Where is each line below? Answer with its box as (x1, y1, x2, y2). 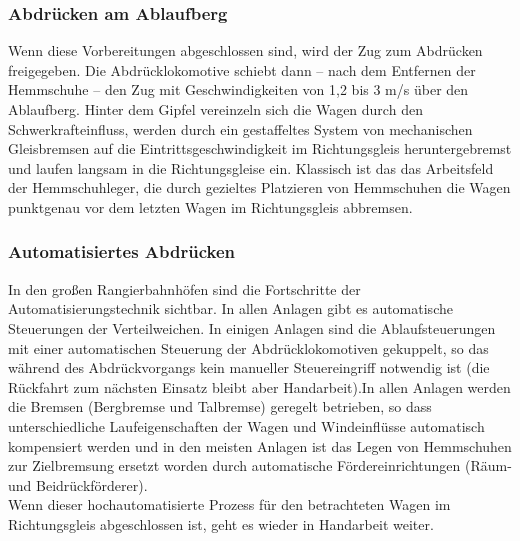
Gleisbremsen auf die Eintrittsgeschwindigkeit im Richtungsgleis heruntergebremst (8, 138, 512, 159)
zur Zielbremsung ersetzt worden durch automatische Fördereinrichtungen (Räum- (8, 455, 512, 476)
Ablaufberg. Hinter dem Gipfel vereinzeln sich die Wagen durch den (8, 99, 423, 119)
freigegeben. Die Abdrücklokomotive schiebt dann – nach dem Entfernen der (8, 59, 476, 80)
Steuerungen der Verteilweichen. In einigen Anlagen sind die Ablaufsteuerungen (8, 317, 496, 338)
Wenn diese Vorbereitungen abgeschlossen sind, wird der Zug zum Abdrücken (8, 40, 483, 61)
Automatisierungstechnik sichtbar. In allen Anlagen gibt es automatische (8, 298, 453, 319)
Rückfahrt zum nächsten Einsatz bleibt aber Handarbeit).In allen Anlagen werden (8, 376, 511, 397)
